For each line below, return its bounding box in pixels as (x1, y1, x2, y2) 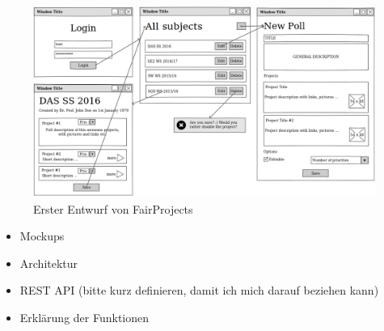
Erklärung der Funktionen (19, 308, 150, 325)
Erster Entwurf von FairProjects (33, 200, 193, 217)
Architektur (19, 254, 78, 271)
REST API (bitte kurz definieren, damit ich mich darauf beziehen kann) (19, 282, 379, 299)
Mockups (19, 227, 65, 244)
